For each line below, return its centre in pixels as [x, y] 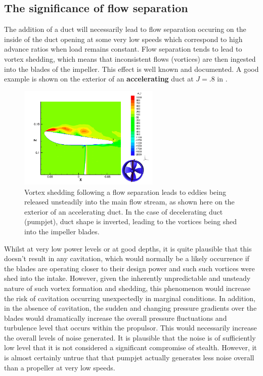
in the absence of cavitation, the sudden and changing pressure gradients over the [130, 308]
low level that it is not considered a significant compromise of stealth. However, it [130, 347]
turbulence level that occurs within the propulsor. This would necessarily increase [130, 328]
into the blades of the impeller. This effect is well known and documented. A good [131, 69]
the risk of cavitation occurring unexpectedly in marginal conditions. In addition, [130, 298]
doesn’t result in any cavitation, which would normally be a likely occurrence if [127, 258]
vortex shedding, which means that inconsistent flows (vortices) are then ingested [130, 58]
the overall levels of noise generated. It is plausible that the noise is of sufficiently [130, 337]
